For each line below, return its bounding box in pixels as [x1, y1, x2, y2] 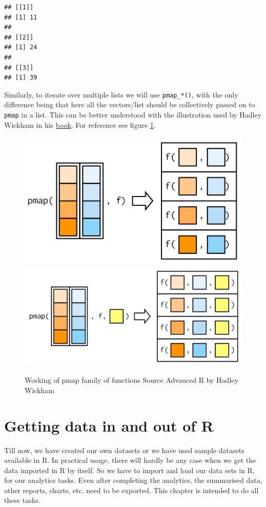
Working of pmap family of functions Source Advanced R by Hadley [25, 375, 238, 385]
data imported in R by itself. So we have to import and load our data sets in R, [4, 464, 255, 475]
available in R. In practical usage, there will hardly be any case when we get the [4, 455, 256, 465]
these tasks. [4, 495, 40, 505]
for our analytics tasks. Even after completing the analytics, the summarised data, [4, 475, 262, 485]
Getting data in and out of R [4, 415, 214, 436]
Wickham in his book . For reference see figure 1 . [4, 119, 156, 130]
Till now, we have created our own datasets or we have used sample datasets [4, 444, 244, 455]
